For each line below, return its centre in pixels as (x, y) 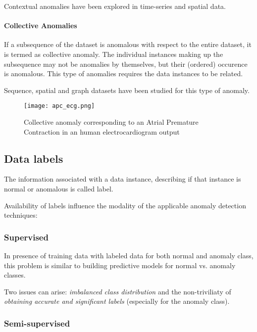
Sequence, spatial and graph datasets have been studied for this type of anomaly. (127, 90)
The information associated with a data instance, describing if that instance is (123, 179)
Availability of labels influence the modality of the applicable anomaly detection (125, 205)
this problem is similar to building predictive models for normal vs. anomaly (120, 265)
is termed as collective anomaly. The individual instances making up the (114, 54)
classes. (15, 275)
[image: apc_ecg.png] (59, 106)
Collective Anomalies (41, 25)
